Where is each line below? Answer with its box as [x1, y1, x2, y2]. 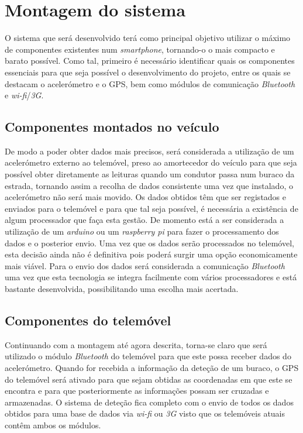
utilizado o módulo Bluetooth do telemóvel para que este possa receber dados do [5, 350, 291, 362]
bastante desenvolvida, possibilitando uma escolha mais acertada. [5, 283, 239, 295]
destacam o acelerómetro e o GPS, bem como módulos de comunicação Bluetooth [5, 77, 295, 90]
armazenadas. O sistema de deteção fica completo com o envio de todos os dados [5, 396, 294, 408]
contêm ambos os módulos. [5, 418, 101, 431]
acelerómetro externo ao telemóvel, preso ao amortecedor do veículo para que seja [5, 156, 297, 169]
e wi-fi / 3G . [5, 89, 44, 101]
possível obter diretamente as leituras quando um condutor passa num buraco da [5, 168, 295, 180]
